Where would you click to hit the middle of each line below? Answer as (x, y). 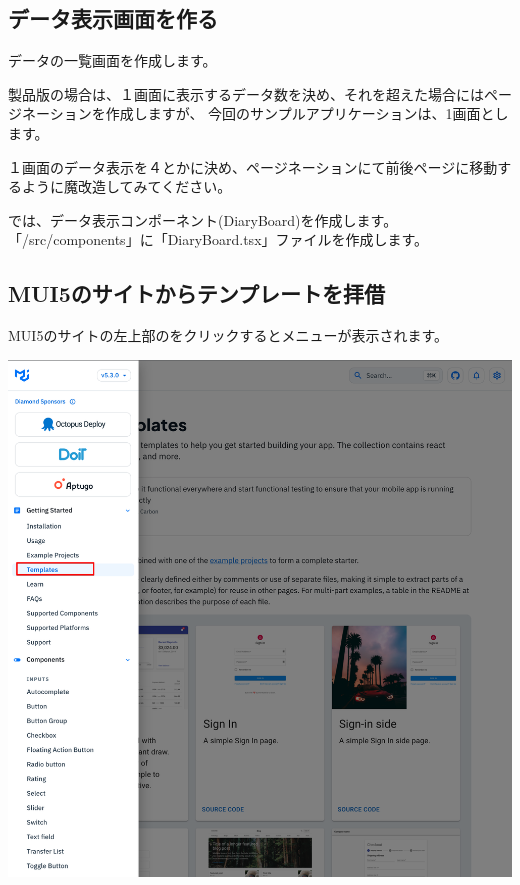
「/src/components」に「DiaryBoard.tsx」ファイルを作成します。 (218, 239)
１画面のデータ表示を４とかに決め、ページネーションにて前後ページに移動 (253, 166)
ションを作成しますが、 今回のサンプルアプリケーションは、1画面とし (279, 113)
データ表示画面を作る (113, 18)
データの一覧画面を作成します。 (112, 60)
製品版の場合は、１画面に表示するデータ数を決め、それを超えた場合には (246, 93)
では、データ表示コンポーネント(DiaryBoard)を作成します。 (203, 219)
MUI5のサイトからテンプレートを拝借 (197, 293)
